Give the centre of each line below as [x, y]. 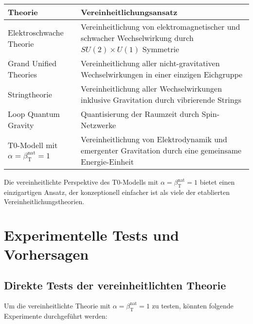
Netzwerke [99, 125]
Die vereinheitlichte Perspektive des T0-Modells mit [81, 182]
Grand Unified [32, 63]
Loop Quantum [34, 114]
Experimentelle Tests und [91, 235]
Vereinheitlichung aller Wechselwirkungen [152, 88]
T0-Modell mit [33, 145]
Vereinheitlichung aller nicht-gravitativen [150, 63]
